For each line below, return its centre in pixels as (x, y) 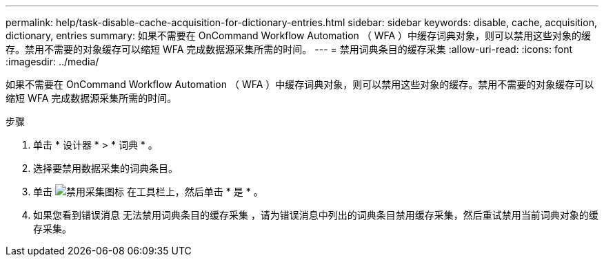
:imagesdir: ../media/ (52, 62)
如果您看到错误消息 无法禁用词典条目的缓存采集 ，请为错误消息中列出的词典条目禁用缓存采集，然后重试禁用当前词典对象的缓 (316, 215)
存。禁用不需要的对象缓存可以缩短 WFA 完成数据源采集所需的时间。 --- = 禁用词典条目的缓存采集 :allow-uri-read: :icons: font (289, 49)
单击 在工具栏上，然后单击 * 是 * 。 (148, 192)
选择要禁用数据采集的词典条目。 (105, 168)
